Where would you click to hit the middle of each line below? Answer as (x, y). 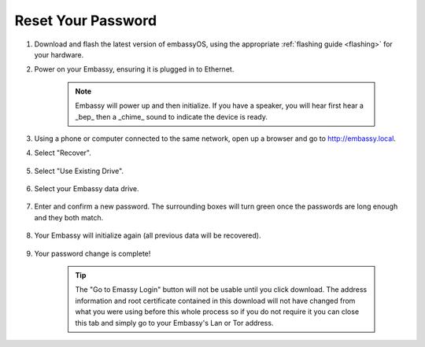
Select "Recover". (63, 153)
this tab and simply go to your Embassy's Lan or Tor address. (174, 323)
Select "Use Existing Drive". (79, 171)
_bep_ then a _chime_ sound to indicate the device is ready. (171, 116)
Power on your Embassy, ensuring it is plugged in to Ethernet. (134, 69)
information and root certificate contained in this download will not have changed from (215, 301)
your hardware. (59, 54)
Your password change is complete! (92, 253)
